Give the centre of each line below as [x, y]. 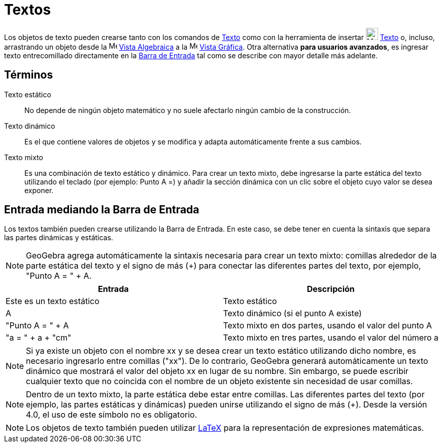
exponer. [39, 190]
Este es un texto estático [53, 301]
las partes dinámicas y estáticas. [59, 238]
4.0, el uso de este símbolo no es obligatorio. [112, 415]
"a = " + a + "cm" [39, 338]
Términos [29, 75]
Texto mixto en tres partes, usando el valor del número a [331, 338]
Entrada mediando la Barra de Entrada [102, 210]
